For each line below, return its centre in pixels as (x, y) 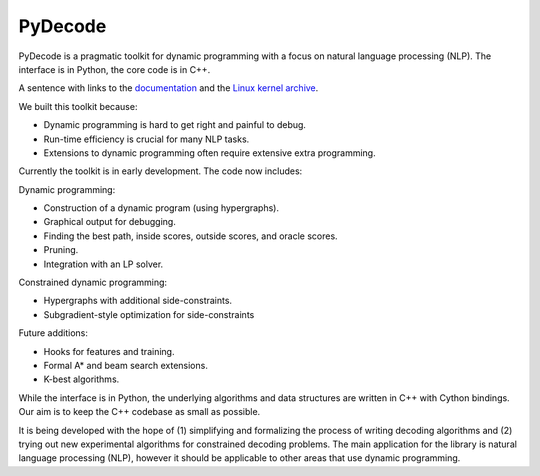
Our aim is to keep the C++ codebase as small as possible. (139, 412)
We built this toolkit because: (78, 106)
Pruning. (61, 250)
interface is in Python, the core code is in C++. (114, 69)
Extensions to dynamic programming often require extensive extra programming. (209, 152)
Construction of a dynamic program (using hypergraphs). (161, 208)
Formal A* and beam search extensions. (126, 365)
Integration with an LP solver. (103, 264)
